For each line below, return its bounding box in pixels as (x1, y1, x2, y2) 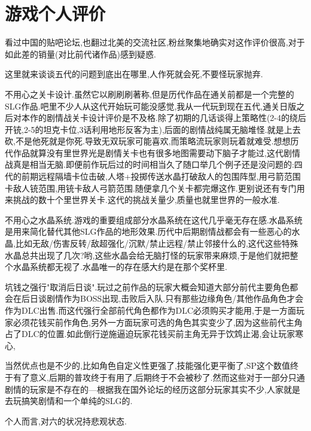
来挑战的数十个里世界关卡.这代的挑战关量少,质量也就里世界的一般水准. (5, 193, 280, 206)
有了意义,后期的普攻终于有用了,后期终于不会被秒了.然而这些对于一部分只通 (13, 371, 305, 383)
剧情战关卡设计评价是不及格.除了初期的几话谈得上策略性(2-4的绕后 (46, 111, 306, 124)
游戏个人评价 (5, 1, 106, 26)
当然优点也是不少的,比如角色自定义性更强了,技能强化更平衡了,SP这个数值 (5, 359, 290, 372)
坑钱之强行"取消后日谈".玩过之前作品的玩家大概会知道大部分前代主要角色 (5, 280, 290, 293)
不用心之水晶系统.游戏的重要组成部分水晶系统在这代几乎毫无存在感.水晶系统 (5, 213, 303, 226)
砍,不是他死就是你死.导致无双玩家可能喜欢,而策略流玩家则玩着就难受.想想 (5, 135, 291, 147)
